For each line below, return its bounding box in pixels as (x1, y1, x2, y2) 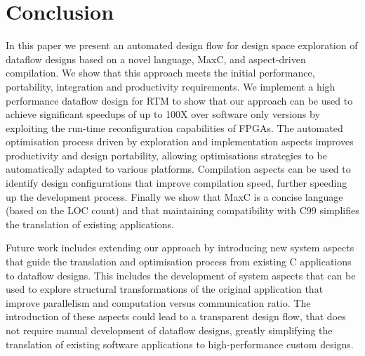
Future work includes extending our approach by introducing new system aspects (6, 240, 354, 255)
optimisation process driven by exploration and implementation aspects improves (6, 134, 354, 149)
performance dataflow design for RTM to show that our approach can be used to (6, 93, 353, 107)
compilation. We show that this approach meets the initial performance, (6, 65, 315, 80)
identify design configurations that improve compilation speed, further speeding (6, 176, 347, 190)
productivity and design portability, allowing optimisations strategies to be (6, 147, 327, 162)
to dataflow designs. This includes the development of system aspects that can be (6, 268, 356, 282)
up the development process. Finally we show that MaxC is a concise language (6, 189, 343, 204)
